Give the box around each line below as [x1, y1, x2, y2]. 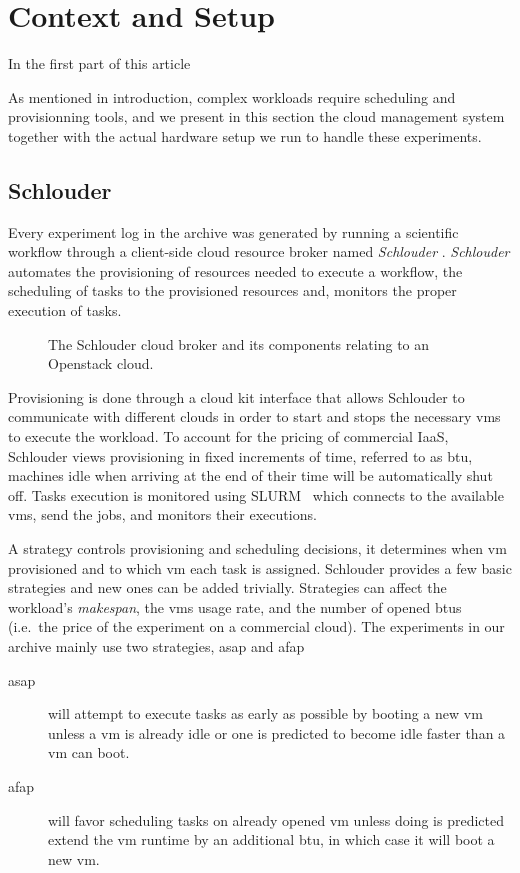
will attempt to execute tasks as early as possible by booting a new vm [48, 703, 483, 724]
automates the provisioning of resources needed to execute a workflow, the [8, 260, 463, 281]
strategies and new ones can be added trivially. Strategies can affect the [8, 577, 447, 598]
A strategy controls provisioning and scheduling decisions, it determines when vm [8, 538, 507, 559]
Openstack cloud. [48, 353, 154, 374]
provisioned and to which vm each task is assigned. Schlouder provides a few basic [8, 557, 512, 578]
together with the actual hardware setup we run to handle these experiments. [8, 125, 482, 146]
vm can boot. [48, 742, 130, 763]
